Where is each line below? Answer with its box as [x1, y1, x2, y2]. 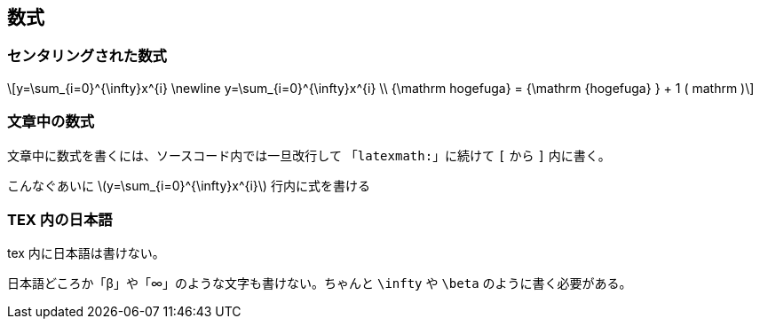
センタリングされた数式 [7, 47, 167, 66]
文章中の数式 [7, 113, 95, 131]
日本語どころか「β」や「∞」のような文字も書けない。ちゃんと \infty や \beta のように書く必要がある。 [7, 276, 632, 291]
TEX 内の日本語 [7, 210, 113, 229]
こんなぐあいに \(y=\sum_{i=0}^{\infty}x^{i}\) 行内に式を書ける [7, 177, 370, 193]
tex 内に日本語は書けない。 [7, 245, 165, 261]
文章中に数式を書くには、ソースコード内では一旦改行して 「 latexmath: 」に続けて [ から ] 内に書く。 [7, 147, 611, 163]
